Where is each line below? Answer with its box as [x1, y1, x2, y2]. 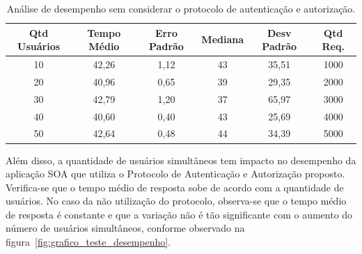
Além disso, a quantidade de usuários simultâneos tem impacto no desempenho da [6, 152, 356, 167]
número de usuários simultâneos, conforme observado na [6, 221, 245, 235]
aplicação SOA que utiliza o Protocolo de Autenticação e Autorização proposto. [6, 166, 345, 181]
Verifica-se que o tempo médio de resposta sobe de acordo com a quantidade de [6, 180, 344, 194]
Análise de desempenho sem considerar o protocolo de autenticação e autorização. [6, 1, 356, 15]
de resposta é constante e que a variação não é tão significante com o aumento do [6, 207, 353, 221]
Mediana [201, 32, 244, 47]
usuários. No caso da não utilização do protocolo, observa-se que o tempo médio [6, 193, 347, 208]
